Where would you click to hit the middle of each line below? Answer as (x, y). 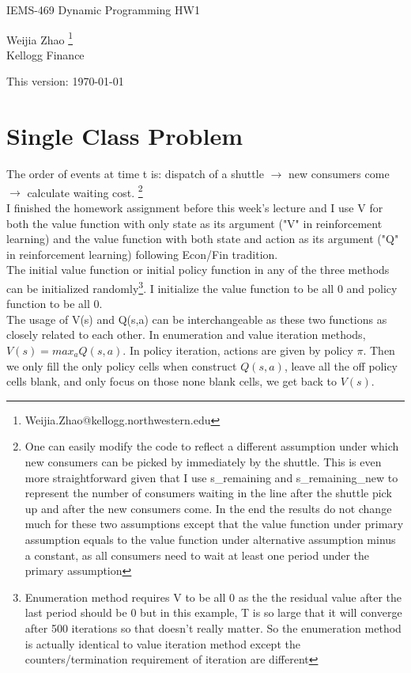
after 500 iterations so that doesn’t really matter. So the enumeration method (213, 627)
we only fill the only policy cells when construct (122, 365)
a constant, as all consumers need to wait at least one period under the (197, 555)
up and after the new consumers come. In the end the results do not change (208, 508)
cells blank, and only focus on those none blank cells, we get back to (172, 381)
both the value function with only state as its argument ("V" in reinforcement (194, 223)
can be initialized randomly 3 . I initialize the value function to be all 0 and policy (202, 287)
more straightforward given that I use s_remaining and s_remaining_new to (211, 477)
